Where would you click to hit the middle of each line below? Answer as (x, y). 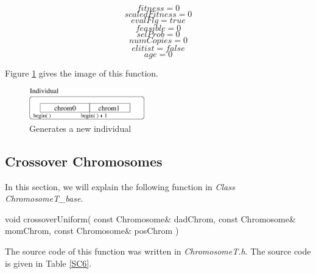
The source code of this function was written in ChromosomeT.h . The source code (158, 251)
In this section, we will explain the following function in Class (120, 186)
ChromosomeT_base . (44, 198)
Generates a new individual (80, 128)
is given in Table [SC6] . (48, 263)
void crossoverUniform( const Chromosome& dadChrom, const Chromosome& (150, 218)
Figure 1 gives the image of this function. (82, 73)
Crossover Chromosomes (84, 161)
